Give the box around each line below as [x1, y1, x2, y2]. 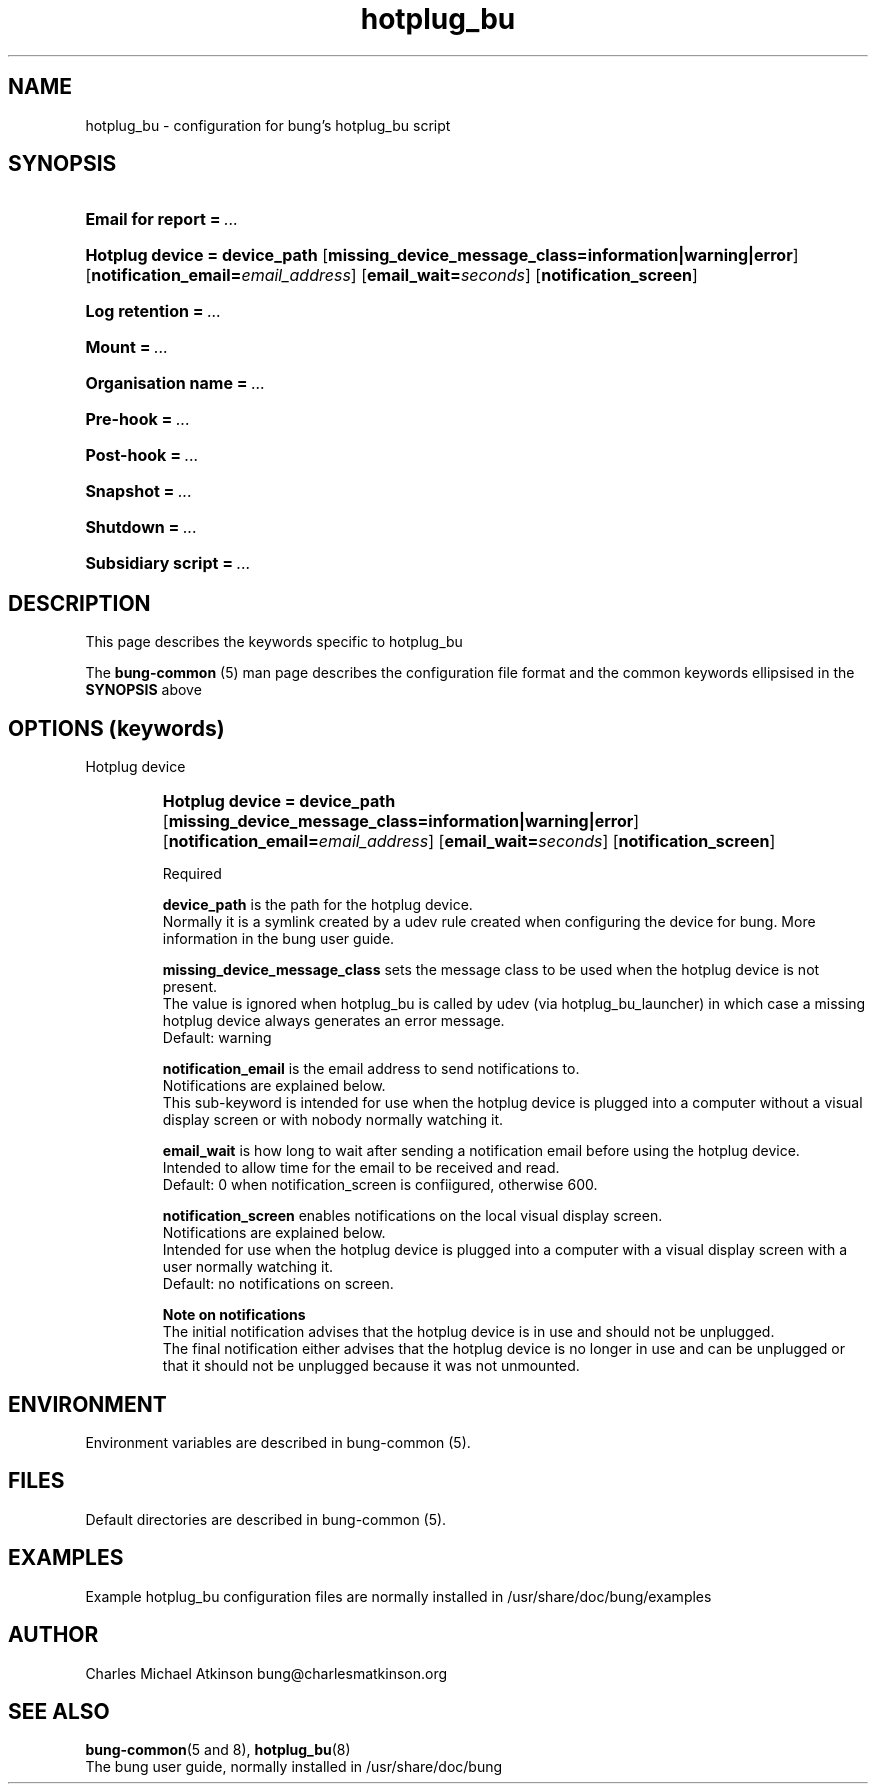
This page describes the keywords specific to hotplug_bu [85, 633, 463, 651]
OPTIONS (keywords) [8, 715, 225, 741]
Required [162, 865, 222, 883]
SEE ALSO [8, 1698, 110, 1724]
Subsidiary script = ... [85, 553, 251, 574]
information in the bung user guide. [162, 930, 395, 948]
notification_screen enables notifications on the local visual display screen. [162, 1207, 663, 1225]
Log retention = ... [85, 301, 222, 322]
